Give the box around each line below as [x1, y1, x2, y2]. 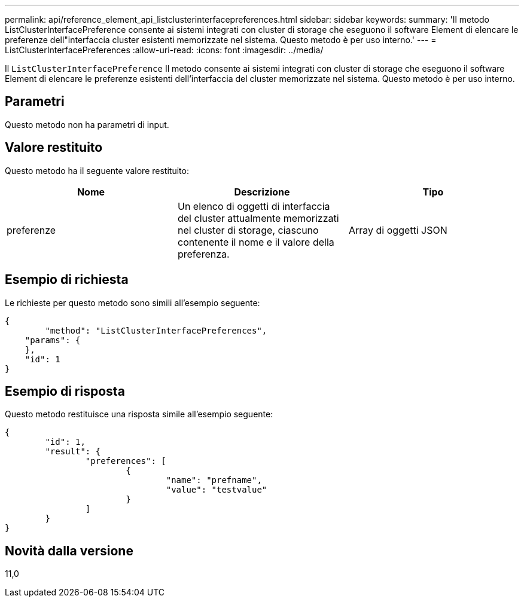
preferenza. [177, 247, 230, 260]
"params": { [25, 335, 81, 345]
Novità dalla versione [5, 543, 133, 558]
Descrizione [234, 185, 290, 198]
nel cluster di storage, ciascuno [177, 224, 319, 236]
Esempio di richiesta [5, 272, 129, 288]
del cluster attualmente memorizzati [177, 212, 339, 224]
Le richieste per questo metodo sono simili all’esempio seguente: [5, 297, 260, 308]
